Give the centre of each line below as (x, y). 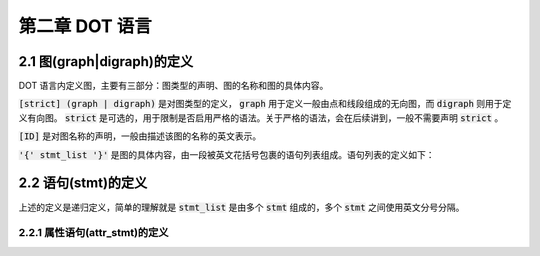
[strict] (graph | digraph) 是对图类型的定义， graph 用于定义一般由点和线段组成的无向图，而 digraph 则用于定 (265, 104)
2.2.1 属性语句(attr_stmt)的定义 (93, 233)
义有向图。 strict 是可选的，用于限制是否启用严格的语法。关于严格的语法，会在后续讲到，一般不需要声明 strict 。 (261, 117)
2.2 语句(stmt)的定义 (83, 183)
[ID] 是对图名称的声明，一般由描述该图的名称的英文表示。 (140, 136)
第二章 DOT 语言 (85, 26)
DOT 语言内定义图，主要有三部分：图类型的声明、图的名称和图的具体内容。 (173, 86)
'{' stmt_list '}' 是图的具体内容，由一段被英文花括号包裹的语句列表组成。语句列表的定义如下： (226, 154)
